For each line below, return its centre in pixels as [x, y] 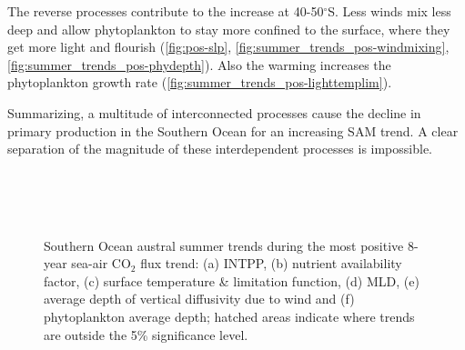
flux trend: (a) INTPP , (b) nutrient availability [271, 263]
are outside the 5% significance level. [146, 334]
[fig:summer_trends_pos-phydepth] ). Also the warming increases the [199, 64]
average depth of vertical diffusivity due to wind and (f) [199, 299]
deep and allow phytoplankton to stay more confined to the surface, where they [229, 29]
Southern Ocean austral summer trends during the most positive [224, 245]
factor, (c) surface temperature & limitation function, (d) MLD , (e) [232, 280]
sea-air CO [101, 263]
